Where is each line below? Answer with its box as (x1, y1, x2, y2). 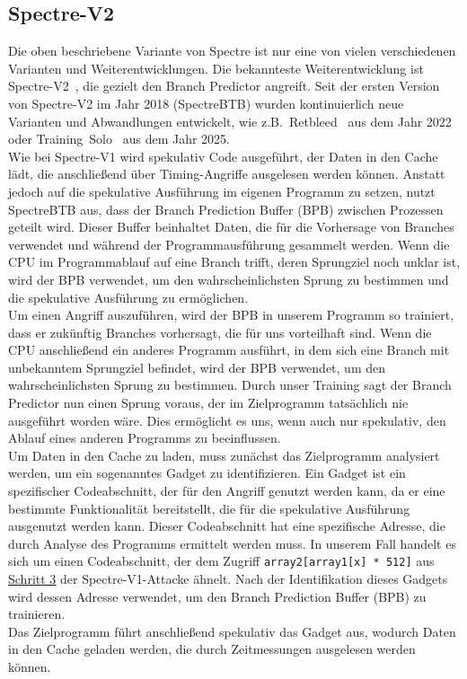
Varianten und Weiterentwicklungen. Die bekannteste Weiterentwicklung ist (8, 58, 424, 77)
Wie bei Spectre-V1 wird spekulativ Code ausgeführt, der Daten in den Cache (8, 146, 438, 165)
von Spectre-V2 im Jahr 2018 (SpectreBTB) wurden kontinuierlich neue (8, 93, 404, 112)
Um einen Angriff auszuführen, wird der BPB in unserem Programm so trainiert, (8, 305, 454, 324)
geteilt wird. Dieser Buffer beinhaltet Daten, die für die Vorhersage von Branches (8, 217, 454, 236)
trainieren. (8, 604, 66, 623)
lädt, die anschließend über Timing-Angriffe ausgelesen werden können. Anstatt (8, 164, 445, 183)
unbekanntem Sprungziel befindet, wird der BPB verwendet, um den (8, 357, 385, 376)
